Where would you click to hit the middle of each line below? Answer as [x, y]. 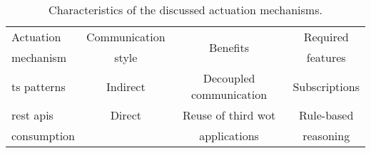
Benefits [229, 47]
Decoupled [229, 78]
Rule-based [326, 115]
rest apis [32, 115]
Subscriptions [326, 86]
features [326, 57]
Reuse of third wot [229, 115]
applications [229, 136]
